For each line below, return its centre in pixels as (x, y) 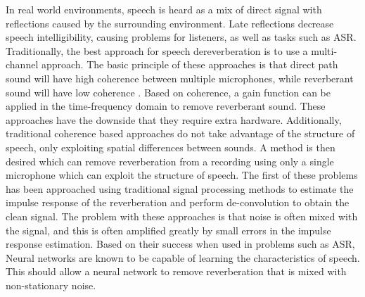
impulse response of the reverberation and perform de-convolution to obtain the (178, 202)
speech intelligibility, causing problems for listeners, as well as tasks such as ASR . (181, 37)
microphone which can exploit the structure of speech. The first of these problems (182, 175)
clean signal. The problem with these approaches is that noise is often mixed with (182, 216)
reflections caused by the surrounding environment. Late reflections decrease (170, 23)
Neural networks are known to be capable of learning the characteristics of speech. (183, 257)
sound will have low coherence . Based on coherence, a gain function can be (168, 92)
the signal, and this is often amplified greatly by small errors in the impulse (168, 230)
